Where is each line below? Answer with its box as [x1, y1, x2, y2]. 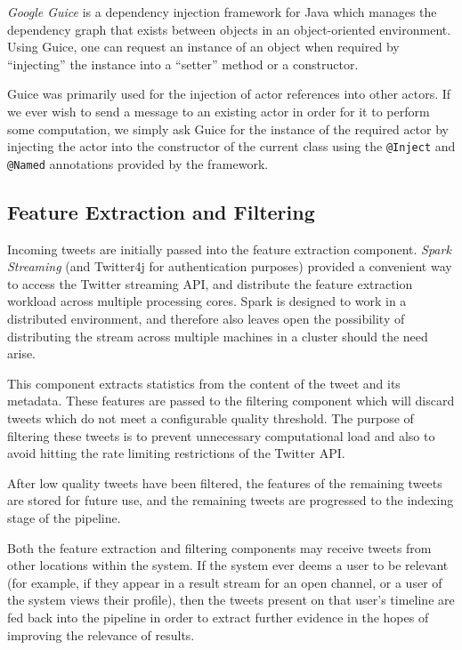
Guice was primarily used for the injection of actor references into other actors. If [7, 84, 451, 103]
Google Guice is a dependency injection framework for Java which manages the [7, 3, 437, 20]
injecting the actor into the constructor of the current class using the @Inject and [7, 137, 456, 156]
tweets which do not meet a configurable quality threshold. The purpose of [7, 409, 414, 428]
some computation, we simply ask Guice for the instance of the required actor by [7, 119, 449, 138]
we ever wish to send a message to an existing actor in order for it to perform [7, 101, 430, 120]
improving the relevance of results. [7, 625, 195, 644]
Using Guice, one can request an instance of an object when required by [7, 37, 400, 56]
